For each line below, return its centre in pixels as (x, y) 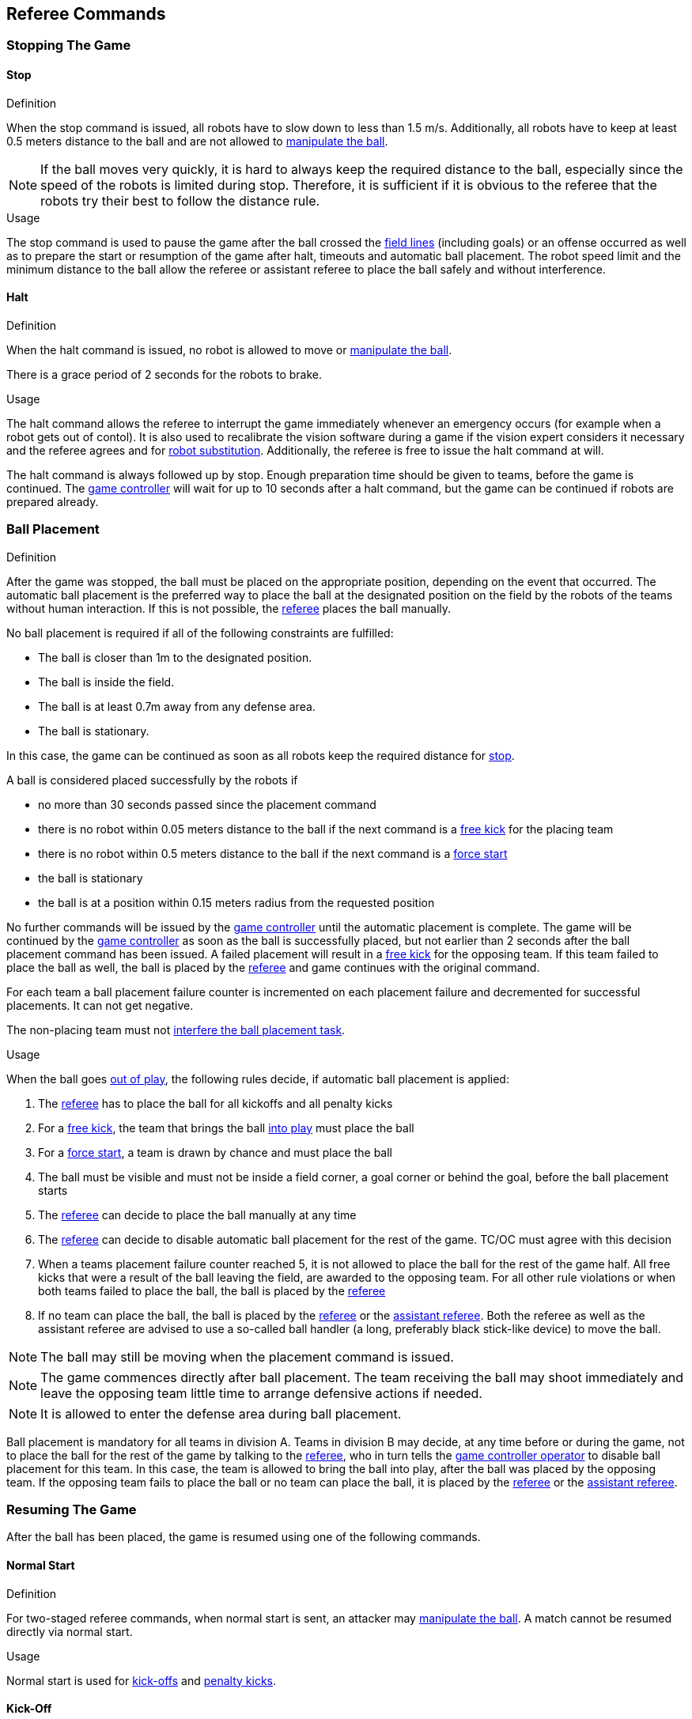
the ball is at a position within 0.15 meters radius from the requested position (236, 902)
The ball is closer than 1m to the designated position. (175, 657)
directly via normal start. (70, 1631)
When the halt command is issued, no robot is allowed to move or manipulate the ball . (229, 349)
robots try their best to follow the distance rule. (180, 200)
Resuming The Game (72, 1509)
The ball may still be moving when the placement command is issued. (247, 1356)
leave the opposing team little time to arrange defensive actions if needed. (261, 1393)
